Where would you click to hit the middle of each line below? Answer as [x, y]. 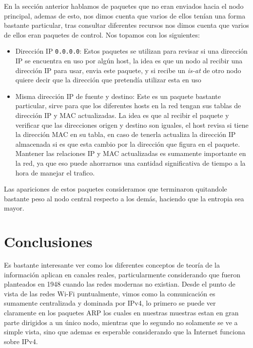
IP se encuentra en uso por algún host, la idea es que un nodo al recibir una [129, 61]
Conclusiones [48, 242]
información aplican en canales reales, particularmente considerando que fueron [122, 274]
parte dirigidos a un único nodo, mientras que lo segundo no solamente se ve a [121, 322]
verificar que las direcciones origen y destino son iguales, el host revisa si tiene [132, 125]
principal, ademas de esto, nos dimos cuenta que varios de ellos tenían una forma [125, 15]
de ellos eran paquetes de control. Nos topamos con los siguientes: [102, 34]
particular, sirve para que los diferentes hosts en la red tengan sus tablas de [128, 106]
